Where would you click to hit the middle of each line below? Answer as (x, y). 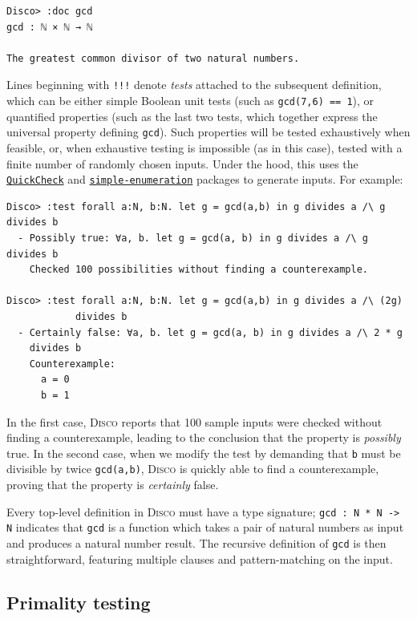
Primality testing (79, 602)
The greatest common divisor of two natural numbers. (153, 58)
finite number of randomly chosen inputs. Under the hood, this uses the (182, 163)
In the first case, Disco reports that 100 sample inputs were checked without (194, 421)
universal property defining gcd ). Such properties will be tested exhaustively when (208, 132)
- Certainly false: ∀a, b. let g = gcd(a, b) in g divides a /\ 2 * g (210, 332)
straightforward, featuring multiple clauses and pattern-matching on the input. (200, 558)
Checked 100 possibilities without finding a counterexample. (199, 270)
